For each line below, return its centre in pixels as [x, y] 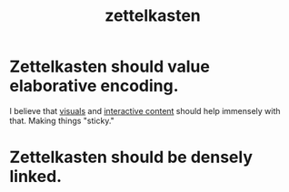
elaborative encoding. [94, 86]
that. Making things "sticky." [62, 120]
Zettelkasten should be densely [131, 157]
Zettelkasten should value [110, 67]
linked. [35, 177]
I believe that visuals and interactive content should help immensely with [145, 110]
